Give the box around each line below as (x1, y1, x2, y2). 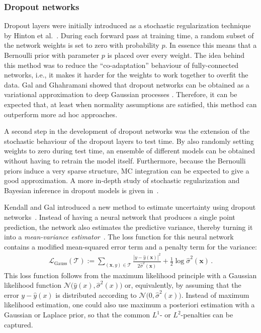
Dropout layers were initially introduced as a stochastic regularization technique (4, 20, 251, 31)
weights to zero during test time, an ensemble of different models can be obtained (4, 145, 255, 156)
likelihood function (4, 280, 61, 290)
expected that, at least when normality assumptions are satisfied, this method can (4, 99, 257, 109)
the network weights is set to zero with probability (4, 40, 159, 50)
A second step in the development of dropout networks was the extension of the (4, 126, 250, 136)
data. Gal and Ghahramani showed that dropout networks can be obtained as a (4, 79, 249, 90)
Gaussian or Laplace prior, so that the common (4, 309, 150, 320)
